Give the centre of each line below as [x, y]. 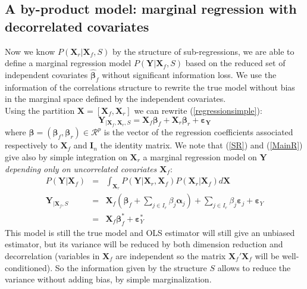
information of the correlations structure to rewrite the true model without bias [150, 87]
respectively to [31, 145]
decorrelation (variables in [52, 255]
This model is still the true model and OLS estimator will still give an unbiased [150, 232]
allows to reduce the [254, 267]
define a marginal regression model [68, 63]
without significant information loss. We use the [189, 74]
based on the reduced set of [235, 63]
